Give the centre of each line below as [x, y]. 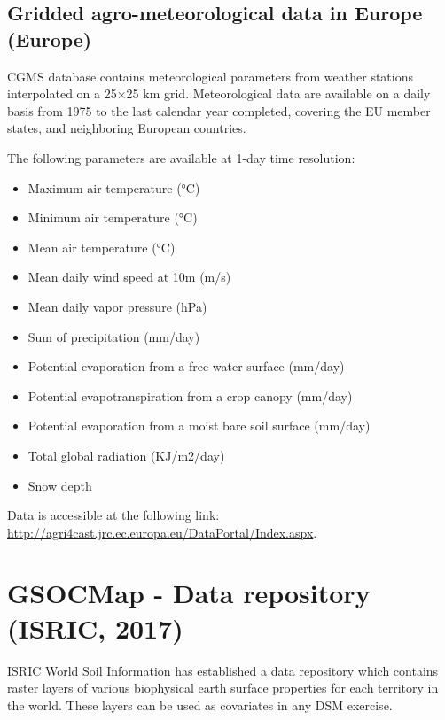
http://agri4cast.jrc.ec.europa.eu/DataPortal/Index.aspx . [162, 532]
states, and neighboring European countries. [127, 128]
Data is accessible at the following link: [113, 515]
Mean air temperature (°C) [101, 247]
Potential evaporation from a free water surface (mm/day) [186, 366]
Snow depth [60, 485]
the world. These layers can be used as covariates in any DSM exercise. [200, 705]
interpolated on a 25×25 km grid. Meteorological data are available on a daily [219, 93]
